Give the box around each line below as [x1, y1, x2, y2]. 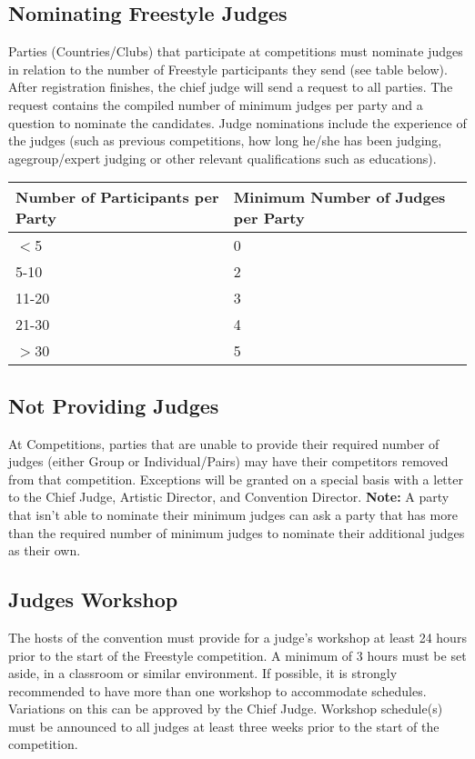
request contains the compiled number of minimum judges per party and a [8, 95, 423, 114]
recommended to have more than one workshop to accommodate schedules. [8, 681, 427, 700]
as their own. [8, 541, 81, 560]
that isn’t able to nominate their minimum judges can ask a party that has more [8, 504, 458, 524]
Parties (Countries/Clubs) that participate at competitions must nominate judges [8, 42, 463, 61]
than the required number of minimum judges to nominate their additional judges [8, 523, 465, 542]
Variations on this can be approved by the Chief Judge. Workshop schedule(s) [8, 699, 443, 718]
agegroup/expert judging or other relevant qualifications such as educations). [8, 148, 437, 167]
